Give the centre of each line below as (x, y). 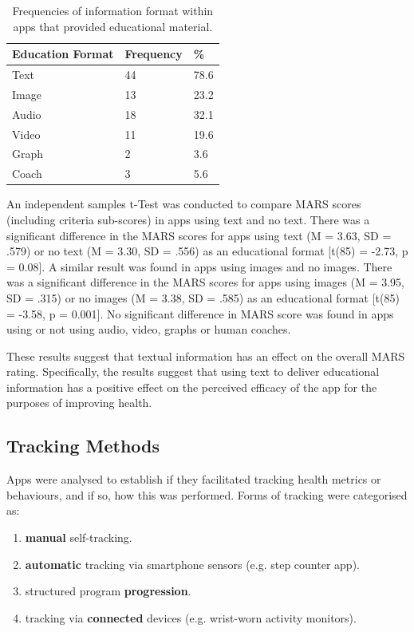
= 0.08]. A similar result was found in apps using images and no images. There (199, 266)
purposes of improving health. (79, 403)
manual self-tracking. (79, 537)
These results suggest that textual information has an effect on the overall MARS (206, 355)
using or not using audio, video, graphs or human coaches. (149, 329)
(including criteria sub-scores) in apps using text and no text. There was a (188, 219)
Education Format (63, 54)
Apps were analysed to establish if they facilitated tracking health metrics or (194, 479)
